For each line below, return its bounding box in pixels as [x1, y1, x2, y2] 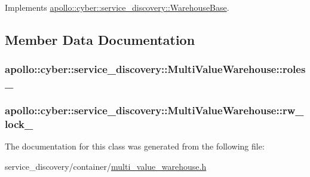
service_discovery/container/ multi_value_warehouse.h [5, 160, 207, 172]
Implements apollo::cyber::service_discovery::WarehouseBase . [5, 1, 229, 13]
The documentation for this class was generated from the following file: [5, 140, 265, 152]
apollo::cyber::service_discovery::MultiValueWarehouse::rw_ [5, 103, 304, 118]
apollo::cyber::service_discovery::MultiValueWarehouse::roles [5, 62, 306, 77]
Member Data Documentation [5, 30, 195, 48]
